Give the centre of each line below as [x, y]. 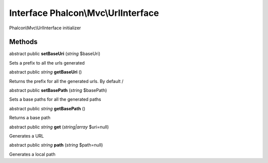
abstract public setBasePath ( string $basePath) [58, 90]
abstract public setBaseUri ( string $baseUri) [55, 54]
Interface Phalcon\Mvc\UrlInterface [84, 13]
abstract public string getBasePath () [47, 108]
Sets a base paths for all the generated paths [55, 99]
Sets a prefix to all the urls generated [47, 63]
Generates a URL [27, 136]
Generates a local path [32, 154]
